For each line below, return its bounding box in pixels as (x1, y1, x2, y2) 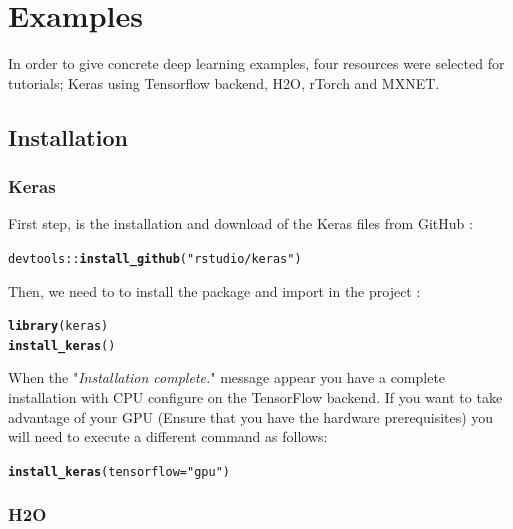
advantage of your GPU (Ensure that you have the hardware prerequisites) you (8, 406, 494, 427)
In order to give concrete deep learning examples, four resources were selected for (8, 53, 505, 74)
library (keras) (8, 319, 109, 334)
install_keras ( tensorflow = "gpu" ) (8, 464, 230, 479)
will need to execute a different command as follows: (8, 426, 328, 447)
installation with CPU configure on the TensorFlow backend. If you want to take (8, 387, 503, 408)
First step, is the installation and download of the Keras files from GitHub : (8, 213, 473, 234)
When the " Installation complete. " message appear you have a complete (8, 367, 446, 388)
